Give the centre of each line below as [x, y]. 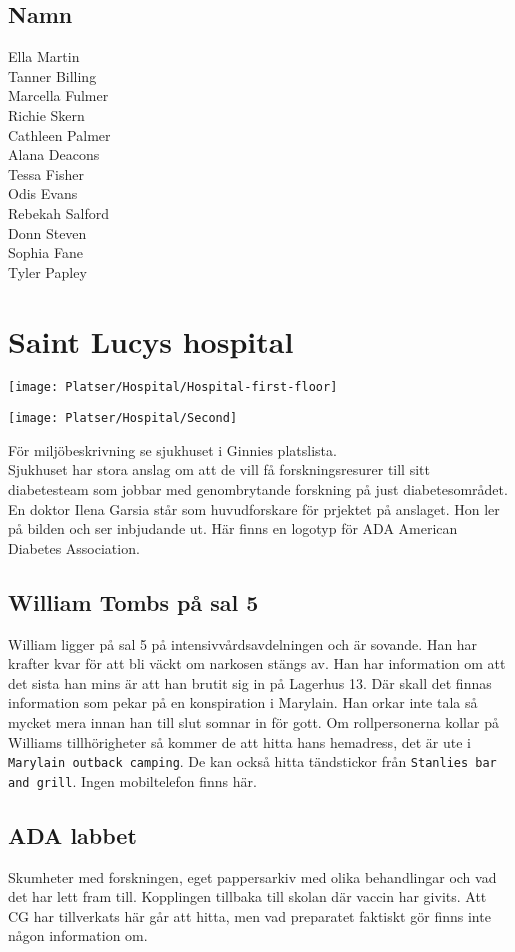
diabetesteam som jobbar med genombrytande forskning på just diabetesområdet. [258, 488]
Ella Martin [44, 56]
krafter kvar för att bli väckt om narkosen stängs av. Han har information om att [257, 663]
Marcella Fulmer [58, 95]
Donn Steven [47, 232]
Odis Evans [43, 193]
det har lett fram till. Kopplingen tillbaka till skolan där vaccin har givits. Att [247, 896]
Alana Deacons [54, 154]
